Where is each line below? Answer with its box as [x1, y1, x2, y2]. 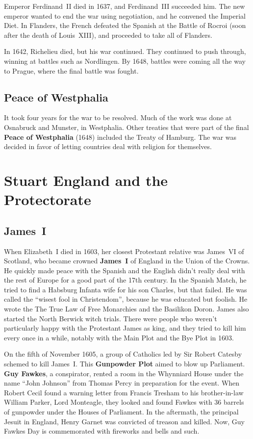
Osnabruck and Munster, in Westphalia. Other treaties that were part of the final [4, 122, 249, 132]
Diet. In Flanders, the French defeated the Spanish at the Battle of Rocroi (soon [4, 20, 246, 30]
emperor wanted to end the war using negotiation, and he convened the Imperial [4, 10, 246, 21]
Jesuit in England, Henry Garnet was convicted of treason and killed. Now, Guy [4, 416, 245, 426]
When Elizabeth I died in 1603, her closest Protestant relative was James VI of [4, 246, 244, 256]
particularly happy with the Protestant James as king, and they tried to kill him [4, 323, 246, 333]
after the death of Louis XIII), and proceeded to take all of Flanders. [4, 29, 212, 40]
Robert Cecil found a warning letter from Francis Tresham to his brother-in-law [4, 387, 244, 397]
